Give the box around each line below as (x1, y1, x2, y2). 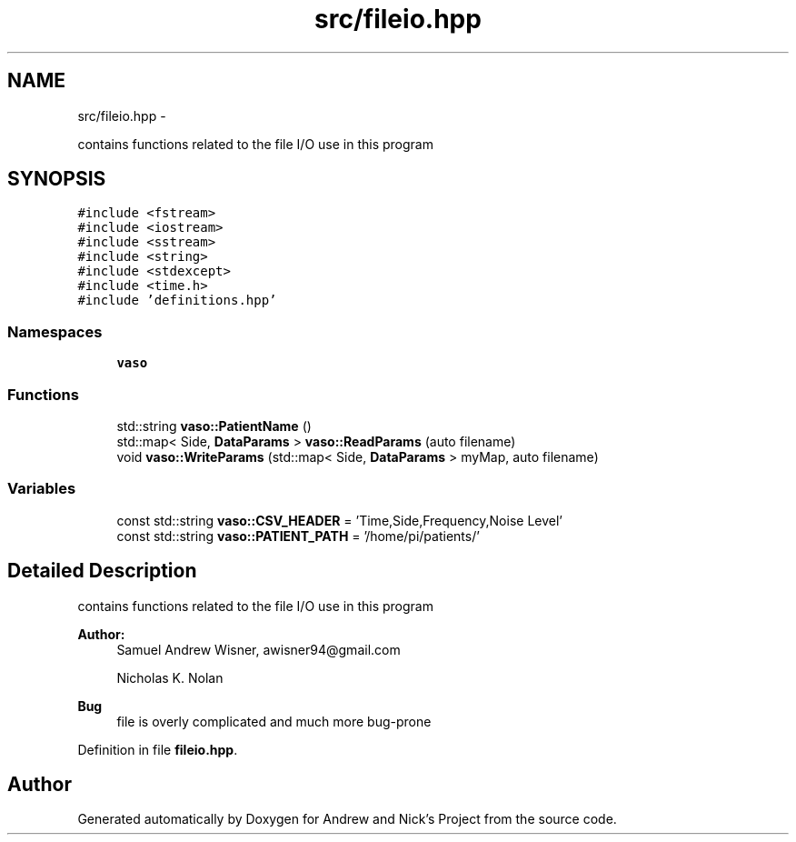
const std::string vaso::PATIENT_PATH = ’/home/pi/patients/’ (116, 527, 480, 544)
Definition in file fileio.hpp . (77, 741, 238, 757)
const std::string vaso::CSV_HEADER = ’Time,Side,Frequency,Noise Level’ (116, 512, 562, 528)
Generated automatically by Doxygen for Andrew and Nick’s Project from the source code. (77, 811, 617, 827)
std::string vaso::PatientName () (116, 417, 312, 434)
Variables (7, 479, 76, 498)
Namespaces (7, 322, 103, 341)
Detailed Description (7, 559, 197, 583)
